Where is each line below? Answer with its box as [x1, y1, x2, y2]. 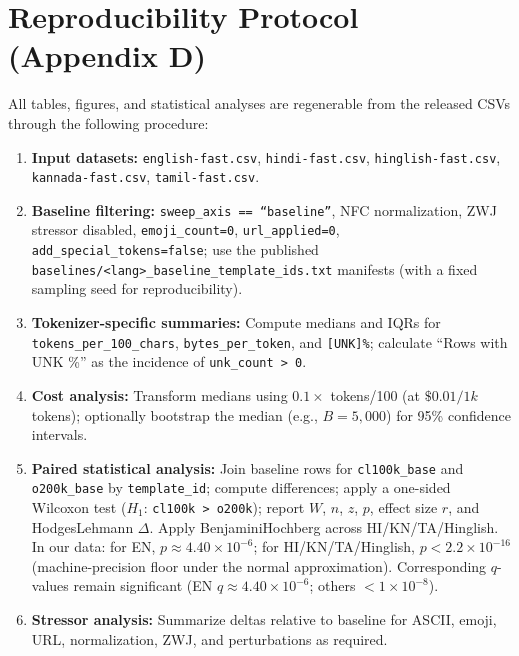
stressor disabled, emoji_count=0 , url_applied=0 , [31, 219, 340, 240]
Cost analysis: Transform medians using [31, 384, 288, 405]
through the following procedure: [8, 112, 209, 133]
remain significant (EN [73, 575, 213, 596]
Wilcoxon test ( [31, 497, 127, 518]
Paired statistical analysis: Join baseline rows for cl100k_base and [31, 457, 464, 478]
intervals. [31, 424, 88, 445]
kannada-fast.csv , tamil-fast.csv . [31, 166, 260, 187]
